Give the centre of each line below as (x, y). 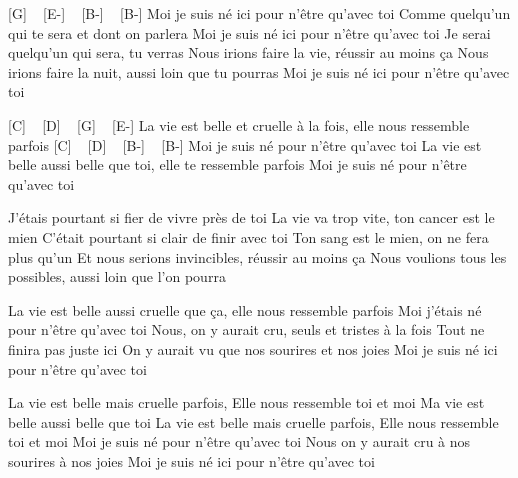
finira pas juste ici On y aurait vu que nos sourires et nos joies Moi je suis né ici (253, 348)
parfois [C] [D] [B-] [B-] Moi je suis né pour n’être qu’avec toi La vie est (245, 144)
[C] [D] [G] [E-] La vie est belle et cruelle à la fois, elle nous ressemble (239, 124)
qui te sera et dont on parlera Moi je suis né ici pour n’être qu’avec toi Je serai (249, 32)
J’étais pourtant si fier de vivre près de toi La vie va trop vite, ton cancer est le (251, 217)
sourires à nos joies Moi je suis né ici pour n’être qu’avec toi (191, 460)
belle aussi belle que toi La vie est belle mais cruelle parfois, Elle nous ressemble (253, 421)
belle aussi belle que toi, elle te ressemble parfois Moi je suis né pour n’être (237, 164)
